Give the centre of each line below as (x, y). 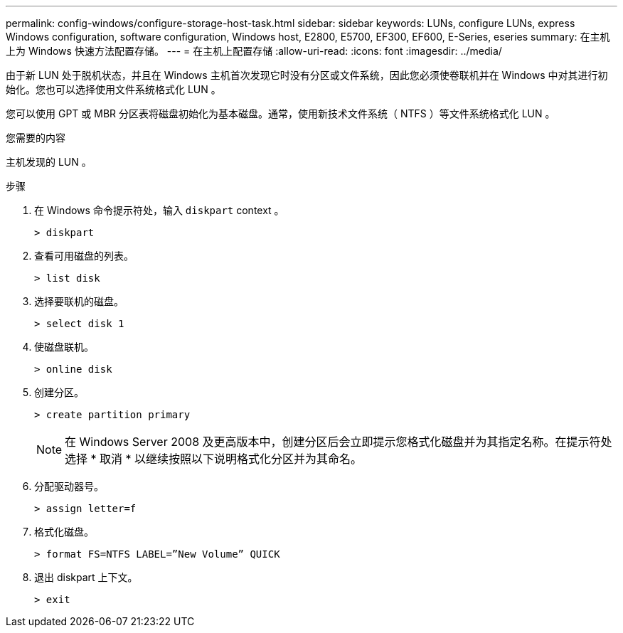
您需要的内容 (36, 138)
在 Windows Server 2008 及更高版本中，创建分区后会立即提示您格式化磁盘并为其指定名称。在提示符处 (339, 442)
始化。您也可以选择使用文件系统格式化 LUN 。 (113, 89)
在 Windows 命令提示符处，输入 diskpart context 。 (159, 210)
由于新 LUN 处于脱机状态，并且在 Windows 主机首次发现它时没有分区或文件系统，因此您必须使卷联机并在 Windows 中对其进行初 (307, 75)
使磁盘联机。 (64, 347)
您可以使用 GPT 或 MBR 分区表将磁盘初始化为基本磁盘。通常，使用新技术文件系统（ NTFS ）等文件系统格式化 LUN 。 (281, 113)
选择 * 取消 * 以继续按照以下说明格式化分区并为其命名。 (214, 459)
